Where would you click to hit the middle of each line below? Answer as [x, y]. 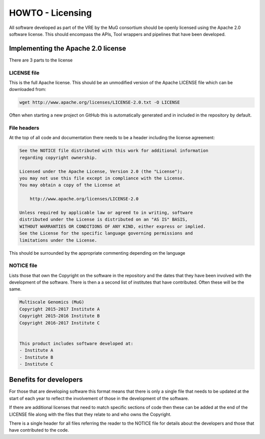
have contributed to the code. [39, 430]
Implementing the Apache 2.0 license [67, 48]
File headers [24, 128]
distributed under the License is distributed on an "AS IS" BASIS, [104, 219]
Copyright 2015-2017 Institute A [60, 309]
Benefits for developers [46, 380]
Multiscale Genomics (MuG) [52, 302]
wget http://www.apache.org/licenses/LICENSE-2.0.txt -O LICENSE [100, 102]
